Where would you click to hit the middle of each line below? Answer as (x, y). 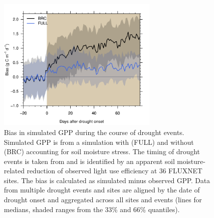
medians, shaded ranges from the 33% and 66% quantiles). (92, 209)
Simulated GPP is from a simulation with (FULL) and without (99, 142)
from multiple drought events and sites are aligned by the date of (102, 190)
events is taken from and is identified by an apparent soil (90, 161)
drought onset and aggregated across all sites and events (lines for (103, 200)
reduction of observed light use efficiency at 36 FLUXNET (115, 171)
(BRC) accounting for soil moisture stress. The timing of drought (102, 151)
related (14, 171)
